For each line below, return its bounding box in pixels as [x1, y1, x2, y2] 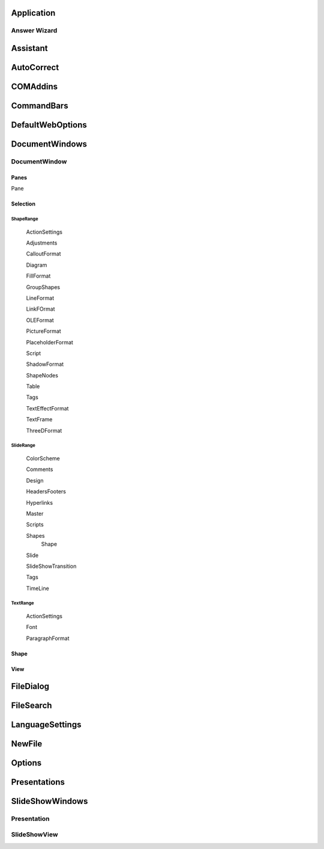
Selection [11, 200, 36, 207]
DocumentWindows [11, 139, 87, 150]
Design [26, 476, 44, 484]
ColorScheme [26, 455, 60, 462]
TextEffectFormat [26, 404, 69, 412]
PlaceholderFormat [26, 338, 73, 345]
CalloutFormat [26, 250, 61, 258]
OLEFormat [26, 316, 54, 324]
